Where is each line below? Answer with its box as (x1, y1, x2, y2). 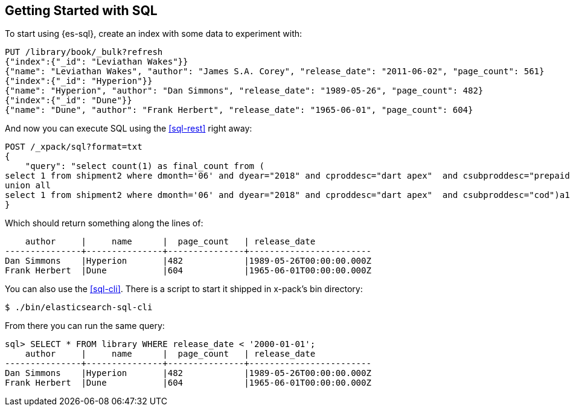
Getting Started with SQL (5, 3, 158, 18)
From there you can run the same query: (5, 320, 165, 331)
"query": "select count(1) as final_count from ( (25, 161, 264, 171)
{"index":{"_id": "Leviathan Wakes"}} (5, 57, 188, 67)
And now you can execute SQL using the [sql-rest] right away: (5, 123, 252, 134)
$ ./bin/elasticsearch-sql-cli (5, 302, 153, 313)
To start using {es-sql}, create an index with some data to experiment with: (5, 28, 303, 39)
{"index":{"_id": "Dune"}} (5, 95, 132, 106)
